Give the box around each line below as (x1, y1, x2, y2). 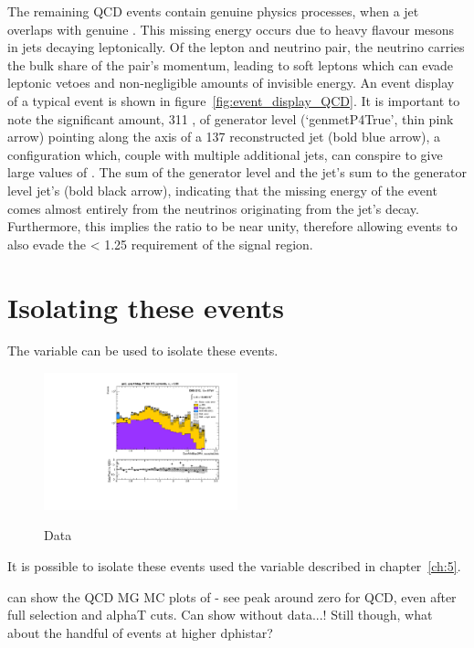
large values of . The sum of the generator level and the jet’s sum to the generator (7, 163, 467, 182)
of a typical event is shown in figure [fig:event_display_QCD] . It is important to (7, 90, 460, 110)
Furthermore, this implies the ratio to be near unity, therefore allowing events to (7, 217, 458, 236)
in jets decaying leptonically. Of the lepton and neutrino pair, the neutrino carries (7, 37, 465, 57)
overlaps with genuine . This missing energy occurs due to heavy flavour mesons (7, 19, 455, 38)
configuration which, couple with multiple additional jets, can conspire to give (7, 144, 443, 164)
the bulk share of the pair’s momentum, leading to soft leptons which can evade (7, 55, 454, 74)
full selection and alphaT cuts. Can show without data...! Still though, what (7, 605, 433, 624)
